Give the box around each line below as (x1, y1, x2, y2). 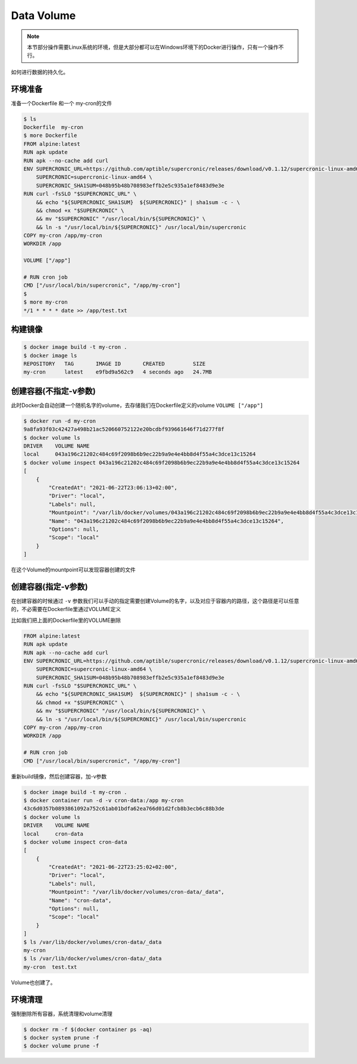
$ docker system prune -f (23, 1034, 99, 1041)
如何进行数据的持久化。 (11, 68, 68, 76)
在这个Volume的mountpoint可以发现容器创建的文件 (11, 566, 136, 574)
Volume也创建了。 (11, 979, 56, 986)
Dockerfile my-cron (23, 124, 83, 130)
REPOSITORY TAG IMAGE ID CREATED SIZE (23, 360, 206, 367)
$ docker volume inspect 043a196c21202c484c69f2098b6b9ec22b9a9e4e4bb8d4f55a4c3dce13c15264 (23, 459, 300, 466)
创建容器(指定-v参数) (11, 581, 89, 592)
